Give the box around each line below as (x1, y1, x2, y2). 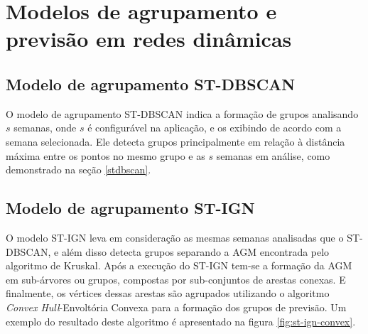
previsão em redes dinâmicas (6, 24, 292, 53)
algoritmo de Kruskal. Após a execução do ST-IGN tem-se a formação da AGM (6, 258, 352, 273)
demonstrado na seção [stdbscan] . (6, 162, 151, 177)
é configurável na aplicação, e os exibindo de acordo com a (87, 120, 342, 135)
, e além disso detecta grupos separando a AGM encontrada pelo (48, 244, 330, 259)
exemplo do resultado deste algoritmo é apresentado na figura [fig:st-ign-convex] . (6, 313, 356, 328)
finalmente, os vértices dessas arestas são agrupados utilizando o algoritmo (6, 286, 330, 301)
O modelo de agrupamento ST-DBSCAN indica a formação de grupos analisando (6, 106, 359, 121)
